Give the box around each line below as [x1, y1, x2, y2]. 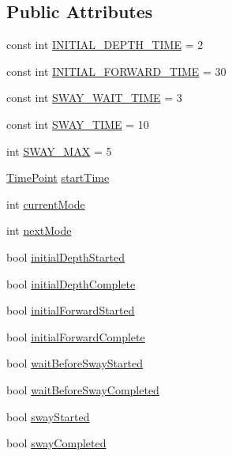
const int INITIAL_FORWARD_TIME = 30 [6, 62, 226, 79]
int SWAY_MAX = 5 [6, 142, 112, 159]
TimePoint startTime [6, 169, 110, 186]
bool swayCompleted [6, 435, 107, 451]
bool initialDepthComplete [6, 275, 136, 292]
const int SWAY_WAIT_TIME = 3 [6, 89, 182, 106]
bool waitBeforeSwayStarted [6, 355, 143, 371]
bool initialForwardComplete [6, 328, 145, 345]
